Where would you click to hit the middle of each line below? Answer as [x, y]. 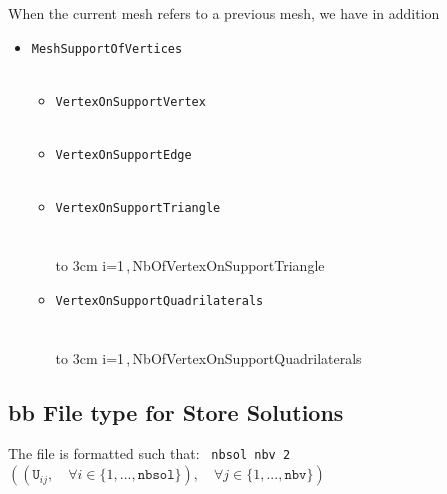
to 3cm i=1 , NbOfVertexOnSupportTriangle [190, 265]
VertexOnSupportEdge [123, 155]
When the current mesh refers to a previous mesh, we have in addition [224, 13]
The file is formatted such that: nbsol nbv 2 [149, 453]
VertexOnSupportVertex [130, 101]
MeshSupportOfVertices [107, 48]
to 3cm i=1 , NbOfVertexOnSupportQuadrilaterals [208, 357]
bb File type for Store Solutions [176, 411]
